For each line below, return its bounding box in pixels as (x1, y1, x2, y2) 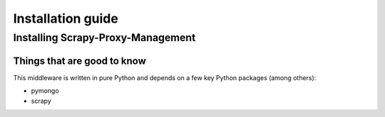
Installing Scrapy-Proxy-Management (13, 31, 196, 44)
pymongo (31, 87, 60, 95)
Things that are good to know (13, 55, 146, 67)
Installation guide (13, 11, 119, 26)
